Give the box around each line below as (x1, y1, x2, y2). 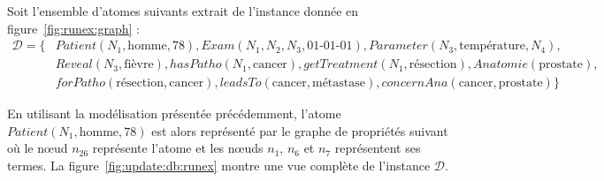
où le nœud (7, 139, 68, 157)
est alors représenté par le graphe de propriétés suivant (151, 121, 448, 140)
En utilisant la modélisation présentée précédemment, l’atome (7, 104, 341, 123)
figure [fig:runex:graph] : (7, 19, 140, 37)
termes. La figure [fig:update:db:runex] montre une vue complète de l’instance (7, 156, 431, 175)
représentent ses (334, 139, 421, 157)
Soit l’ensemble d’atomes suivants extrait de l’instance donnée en (7, 2, 359, 19)
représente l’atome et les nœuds (92, 139, 264, 157)
